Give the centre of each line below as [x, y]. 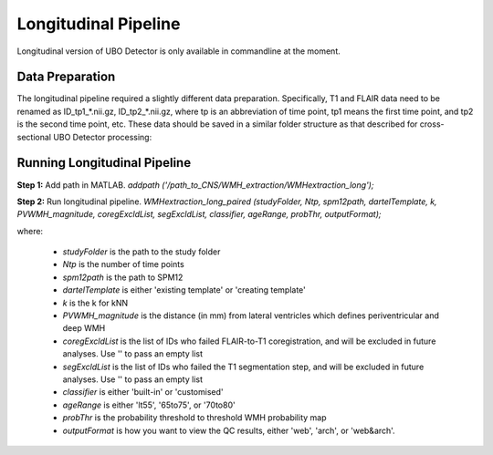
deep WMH [84, 328]
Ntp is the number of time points [123, 264]
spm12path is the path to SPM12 [123, 277]
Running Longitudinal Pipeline [104, 163]
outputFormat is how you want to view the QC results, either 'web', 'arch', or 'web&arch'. [229, 430]
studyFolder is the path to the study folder [142, 252]
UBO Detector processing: [103, 137]
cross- [432, 124]
